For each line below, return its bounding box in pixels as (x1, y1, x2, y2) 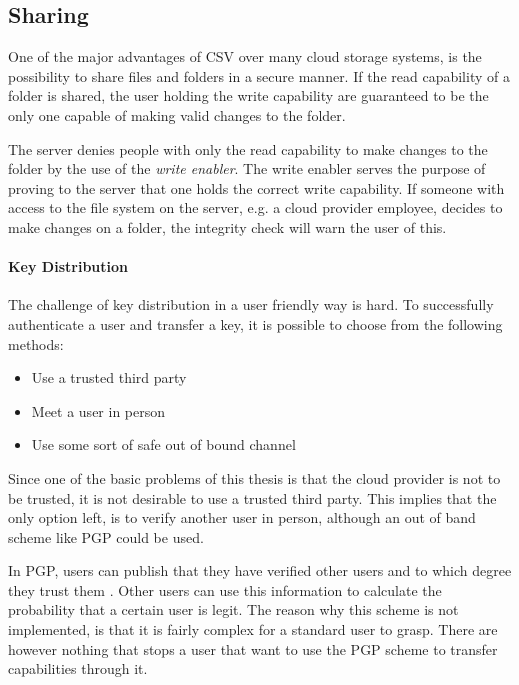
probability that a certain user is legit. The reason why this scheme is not (8, 599, 459, 620)
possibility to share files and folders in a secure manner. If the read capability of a (8, 65, 510, 86)
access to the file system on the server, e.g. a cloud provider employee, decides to (8, 197, 503, 218)
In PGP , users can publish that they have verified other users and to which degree (8, 560, 512, 581)
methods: (8, 333, 64, 354)
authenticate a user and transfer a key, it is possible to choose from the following (8, 313, 503, 334)
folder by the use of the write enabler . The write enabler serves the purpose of (8, 158, 486, 179)
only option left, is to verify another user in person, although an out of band (8, 507, 476, 528)
